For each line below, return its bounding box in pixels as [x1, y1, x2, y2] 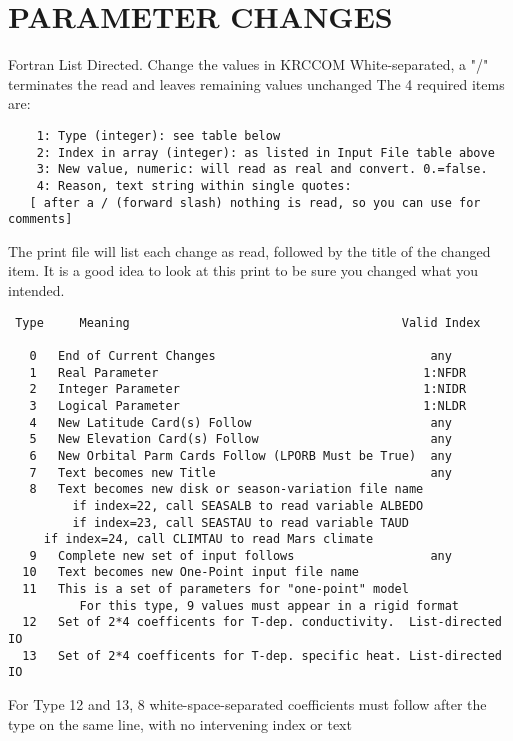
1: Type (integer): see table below [36, 128, 281, 143]
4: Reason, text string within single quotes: [36, 178, 352, 193]
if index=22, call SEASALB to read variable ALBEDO [72, 498, 424, 513]
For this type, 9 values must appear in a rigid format [79, 598, 460, 613]
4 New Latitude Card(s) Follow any [29, 415, 452, 430]
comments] [8, 212, 73, 227]
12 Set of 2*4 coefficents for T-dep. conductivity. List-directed [22, 615, 502, 630]
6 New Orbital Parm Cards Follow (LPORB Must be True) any [29, 448, 452, 463]
